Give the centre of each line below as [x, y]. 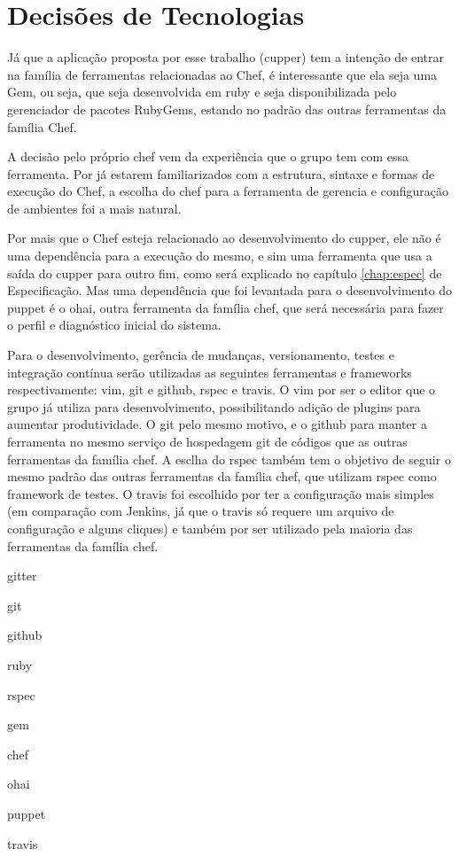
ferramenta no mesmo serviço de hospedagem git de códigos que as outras [207, 441]
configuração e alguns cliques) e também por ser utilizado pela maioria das [210, 528]
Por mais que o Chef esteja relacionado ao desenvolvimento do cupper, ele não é [224, 238]
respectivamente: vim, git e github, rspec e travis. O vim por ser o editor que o [222, 389]
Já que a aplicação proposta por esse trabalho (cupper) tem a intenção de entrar [226, 57]
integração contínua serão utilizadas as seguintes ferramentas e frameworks [210, 372]
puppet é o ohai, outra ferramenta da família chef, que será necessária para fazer [226, 307]
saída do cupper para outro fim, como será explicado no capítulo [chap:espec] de [225, 272]
